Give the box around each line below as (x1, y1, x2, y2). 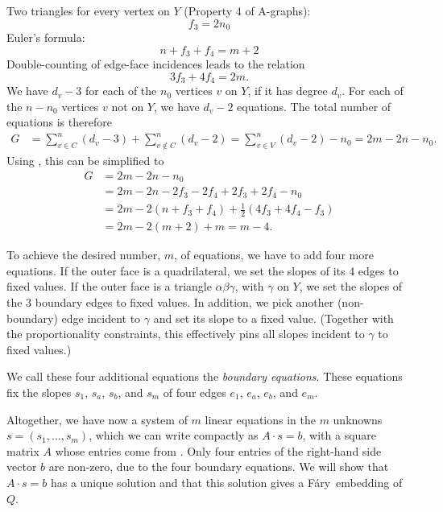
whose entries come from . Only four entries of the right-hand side (55, 442, 382, 459)
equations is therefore (6, 114, 112, 130)
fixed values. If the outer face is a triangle (6, 278, 212, 295)
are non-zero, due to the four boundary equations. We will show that (48, 458, 389, 475)
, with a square (302, 427, 377, 444)
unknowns (333, 411, 383, 427)
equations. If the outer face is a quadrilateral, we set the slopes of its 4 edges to (6, 262, 399, 279)
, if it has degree (247, 82, 328, 99)
